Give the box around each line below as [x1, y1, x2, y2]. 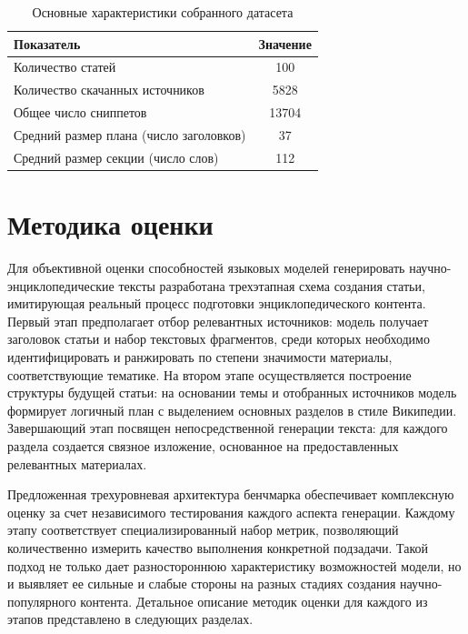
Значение [258, 34, 312, 53]
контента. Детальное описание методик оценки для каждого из [80, 591, 428, 610]
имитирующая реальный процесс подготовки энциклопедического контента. [7, 294, 426, 313]
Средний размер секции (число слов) [14, 147, 219, 166]
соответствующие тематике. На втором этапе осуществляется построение [7, 365, 412, 384]
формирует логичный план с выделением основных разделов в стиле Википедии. [7, 400, 457, 419]
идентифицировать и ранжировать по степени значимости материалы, [7, 347, 393, 366]
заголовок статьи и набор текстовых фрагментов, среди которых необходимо [7, 329, 430, 348]
